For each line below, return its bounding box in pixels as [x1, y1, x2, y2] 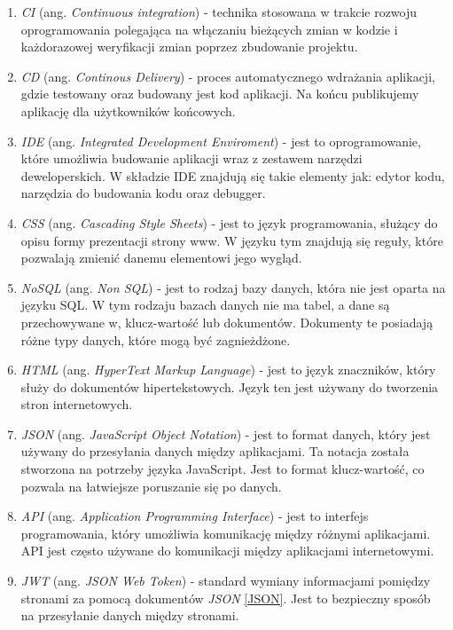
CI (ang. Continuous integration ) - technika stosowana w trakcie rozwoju [20, 3, 418, 20]
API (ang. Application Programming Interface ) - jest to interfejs [20, 507, 369, 525]
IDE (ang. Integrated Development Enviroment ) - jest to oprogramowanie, [20, 131, 421, 150]
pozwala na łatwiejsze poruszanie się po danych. [20, 476, 282, 495]
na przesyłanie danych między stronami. [20, 606, 239, 625]
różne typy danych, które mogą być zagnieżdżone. [20, 330, 291, 349]
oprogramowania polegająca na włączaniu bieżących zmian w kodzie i [20, 20, 398, 38]
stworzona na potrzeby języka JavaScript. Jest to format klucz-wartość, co [20, 460, 425, 478]
